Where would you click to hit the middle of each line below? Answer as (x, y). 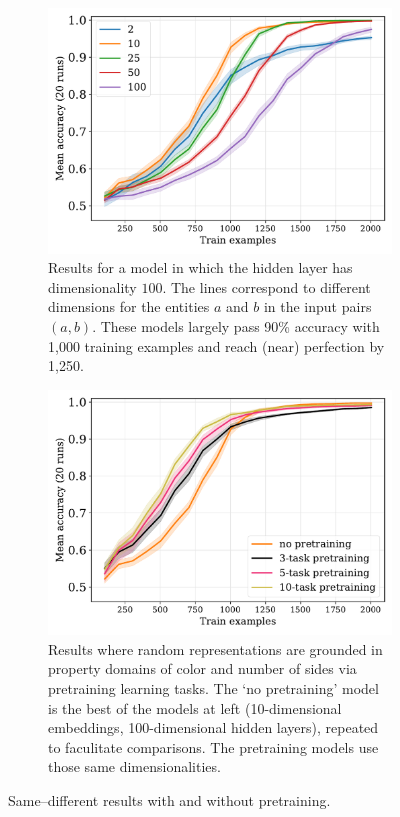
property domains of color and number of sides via (202, 668)
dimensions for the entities (129, 306)
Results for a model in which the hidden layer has (200, 267)
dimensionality (92, 286)
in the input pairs (317, 306)
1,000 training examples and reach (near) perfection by (216, 345)
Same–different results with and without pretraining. (169, 800)
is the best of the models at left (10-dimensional (195, 707)
